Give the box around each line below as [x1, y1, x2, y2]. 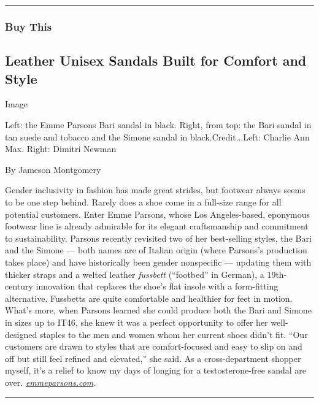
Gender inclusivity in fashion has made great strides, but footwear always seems [5, 183, 306, 196]
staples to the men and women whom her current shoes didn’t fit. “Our [39, 328, 308, 340]
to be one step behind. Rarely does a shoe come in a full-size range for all [5, 196, 282, 208]
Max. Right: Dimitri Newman [5, 142, 117, 155]
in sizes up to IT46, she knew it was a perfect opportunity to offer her [5, 315, 268, 328]
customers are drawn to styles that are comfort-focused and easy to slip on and [5, 340, 302, 353]
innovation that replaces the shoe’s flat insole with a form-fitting [36, 280, 279, 293]
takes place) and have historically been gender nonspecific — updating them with [5, 255, 312, 268]
